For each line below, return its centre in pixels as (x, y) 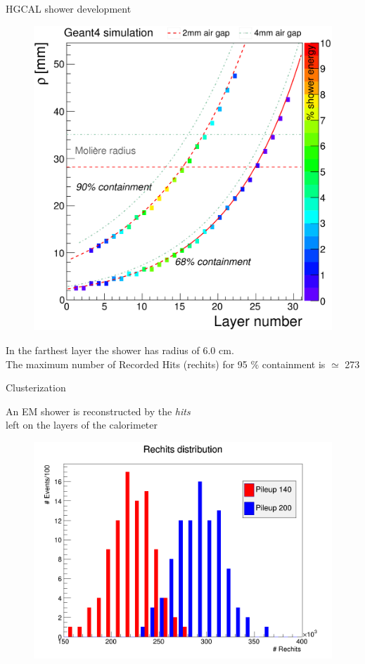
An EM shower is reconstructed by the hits (98, 411)
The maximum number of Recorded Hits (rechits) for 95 (127, 364)
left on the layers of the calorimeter (82, 425)
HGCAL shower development (69, 8)
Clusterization (36, 388)
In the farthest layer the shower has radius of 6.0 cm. (120, 350)
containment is (294, 364)
